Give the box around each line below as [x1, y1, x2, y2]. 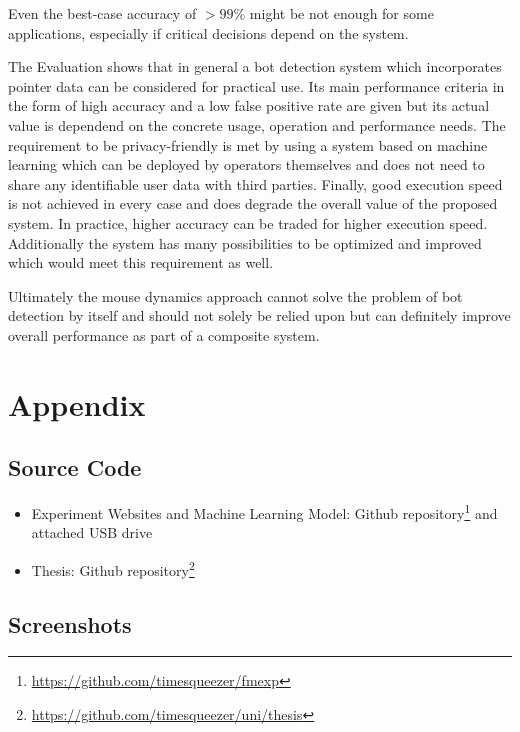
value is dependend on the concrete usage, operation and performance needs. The [8, 114, 506, 135]
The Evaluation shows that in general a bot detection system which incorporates [8, 56, 502, 77]
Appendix [8, 383, 146, 424]
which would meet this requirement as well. [8, 252, 274, 273]
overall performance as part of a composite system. [8, 324, 320, 345]
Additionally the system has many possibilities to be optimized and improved [8, 232, 482, 253]
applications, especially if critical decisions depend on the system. [8, 22, 409, 43]
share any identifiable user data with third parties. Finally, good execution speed [8, 173, 503, 194]
